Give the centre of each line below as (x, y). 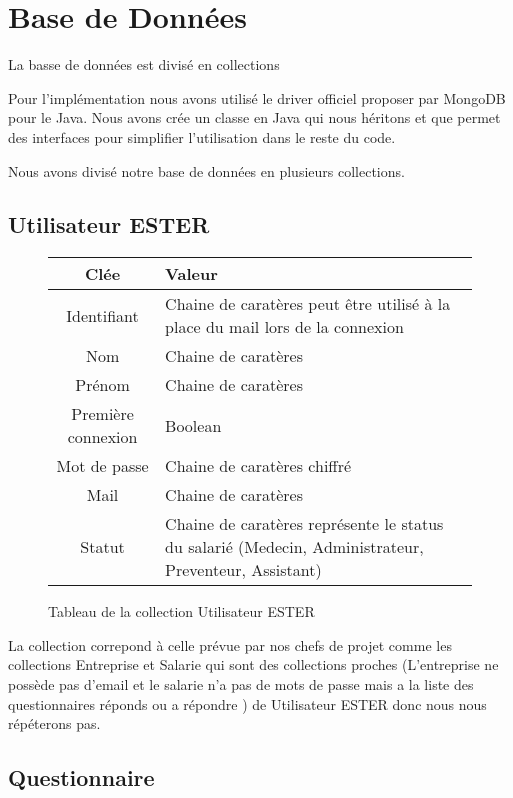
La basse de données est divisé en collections (144, 64)
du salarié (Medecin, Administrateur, (294, 547)
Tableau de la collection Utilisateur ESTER (181, 611)
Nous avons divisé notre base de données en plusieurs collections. (206, 170)
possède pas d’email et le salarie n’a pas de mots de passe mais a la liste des (241, 684)
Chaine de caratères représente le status (304, 524)
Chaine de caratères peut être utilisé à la (308, 304)
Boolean (193, 425)
